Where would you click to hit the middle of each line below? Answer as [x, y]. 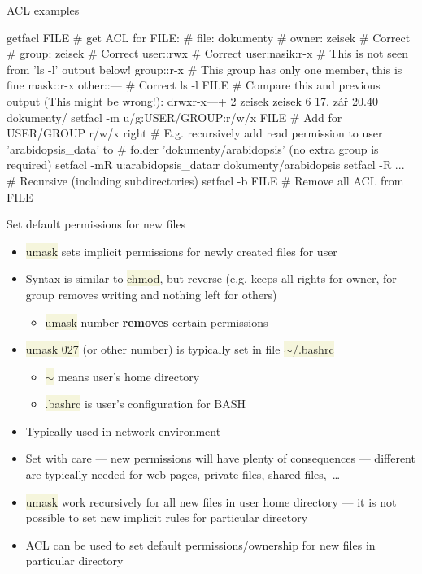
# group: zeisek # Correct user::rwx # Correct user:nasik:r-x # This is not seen [207, 53]
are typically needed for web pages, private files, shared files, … [183, 474]
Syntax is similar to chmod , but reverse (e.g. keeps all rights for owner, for [211, 278]
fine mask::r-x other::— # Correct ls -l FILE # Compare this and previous [194, 85]
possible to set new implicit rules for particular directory [167, 517]
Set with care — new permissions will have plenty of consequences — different [220, 458]
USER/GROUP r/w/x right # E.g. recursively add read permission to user [195, 133]
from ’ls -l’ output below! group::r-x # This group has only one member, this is [204, 69]
